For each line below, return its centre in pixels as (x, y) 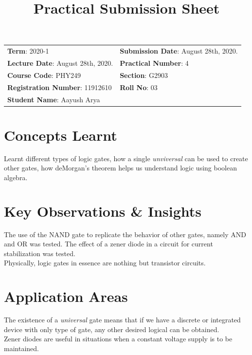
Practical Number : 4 (154, 63)
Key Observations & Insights (103, 211)
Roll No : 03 (139, 87)
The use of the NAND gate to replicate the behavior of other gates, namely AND (125, 234)
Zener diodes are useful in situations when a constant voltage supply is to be (118, 339)
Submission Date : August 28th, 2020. (179, 51)
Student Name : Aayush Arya (54, 99)
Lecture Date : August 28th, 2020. (60, 63)
